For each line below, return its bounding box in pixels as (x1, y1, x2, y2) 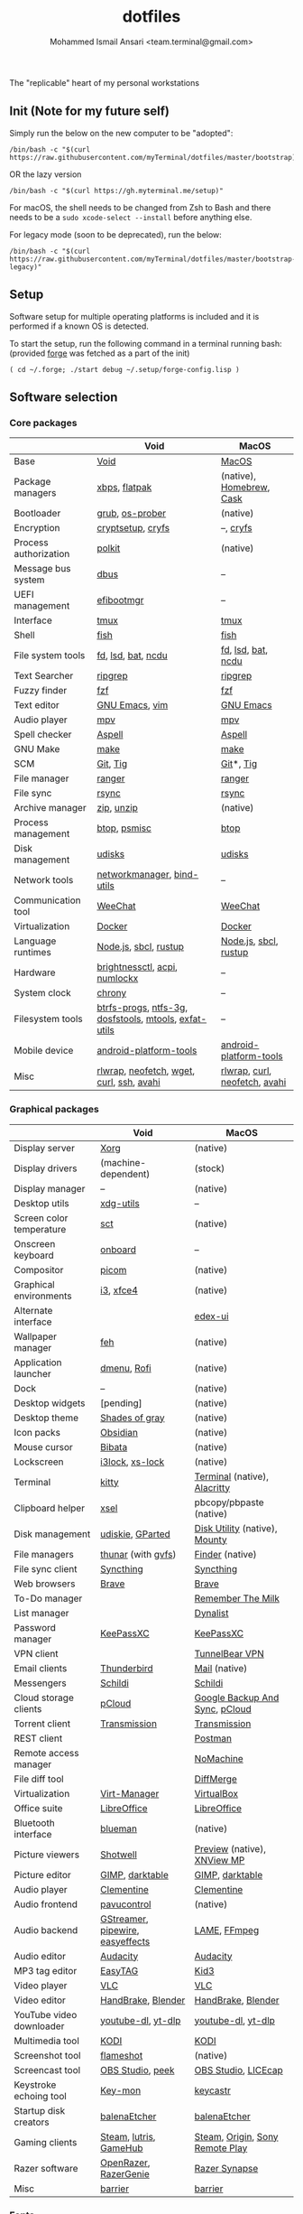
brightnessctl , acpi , (96, 961, 179, 973)
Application (14, 1356, 62, 1369)
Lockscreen (14, 1456, 65, 1468)
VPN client (14, 1647, 59, 1660)
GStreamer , (100, 1912, 149, 1925)
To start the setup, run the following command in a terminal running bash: (9, 338, 282, 349)
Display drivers (14, 1162, 78, 1175)
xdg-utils (100, 1196, 140, 1209)
